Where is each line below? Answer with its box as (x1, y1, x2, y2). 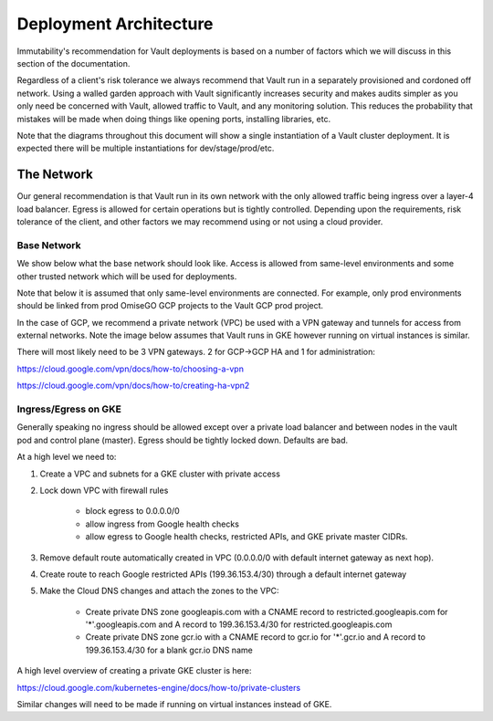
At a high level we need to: (16, 452, 117, 463)
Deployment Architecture (16, 14, 214, 34)
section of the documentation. (16, 57, 131, 68)
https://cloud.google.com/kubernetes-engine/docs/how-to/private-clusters (16, 682, 301, 693)
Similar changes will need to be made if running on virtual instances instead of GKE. (16, 699, 332, 710)
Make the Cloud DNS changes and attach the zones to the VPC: (39, 585, 279, 597)
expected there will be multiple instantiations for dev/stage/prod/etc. (16, 142, 275, 154)
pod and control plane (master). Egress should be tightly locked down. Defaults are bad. (16, 434, 349, 445)
